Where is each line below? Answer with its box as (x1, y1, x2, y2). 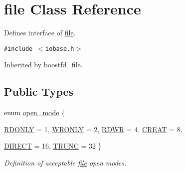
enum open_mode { (4, 107, 65, 118)
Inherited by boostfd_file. (4, 59, 83, 70)
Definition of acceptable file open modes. (4, 157, 127, 168)
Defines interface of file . (4, 27, 76, 38)
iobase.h (45, 45, 74, 52)
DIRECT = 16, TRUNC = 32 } (4, 141, 102, 151)
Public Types (4, 84, 74, 99)
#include (4, 45, 33, 52)
